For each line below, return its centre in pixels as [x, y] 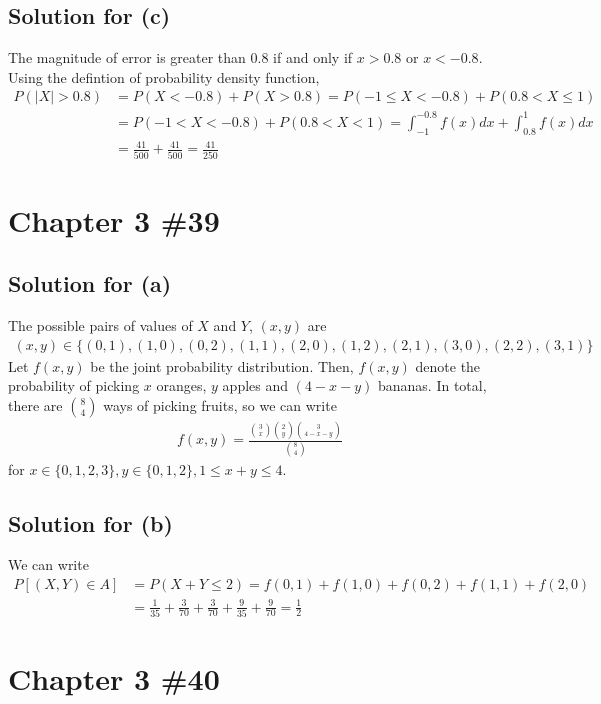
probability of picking [74, 385]
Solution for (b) [90, 522]
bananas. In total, [432, 385]
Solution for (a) [90, 283]
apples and [255, 385]
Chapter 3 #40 [114, 678]
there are [35, 405]
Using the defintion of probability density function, [164, 76]
